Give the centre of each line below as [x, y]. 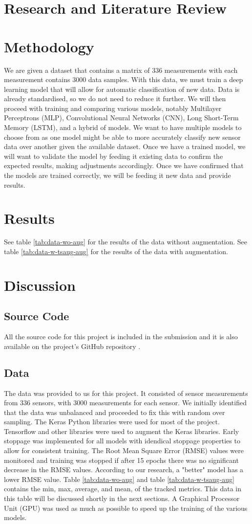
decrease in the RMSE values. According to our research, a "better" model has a [124, 469]
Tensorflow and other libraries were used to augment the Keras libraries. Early [122, 431]
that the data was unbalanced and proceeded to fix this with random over [115, 412]
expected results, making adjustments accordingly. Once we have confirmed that [124, 165]
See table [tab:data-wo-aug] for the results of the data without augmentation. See [126, 242]
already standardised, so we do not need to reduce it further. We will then [115, 98]
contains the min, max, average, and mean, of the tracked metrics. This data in [123, 489]
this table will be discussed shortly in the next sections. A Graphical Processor [122, 498]
